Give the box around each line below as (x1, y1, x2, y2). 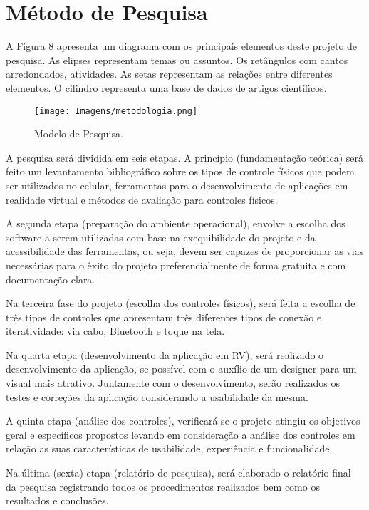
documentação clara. (6, 271, 95, 286)
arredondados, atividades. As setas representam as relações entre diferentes (6, 66, 333, 81)
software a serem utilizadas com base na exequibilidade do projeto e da (6, 229, 316, 244)
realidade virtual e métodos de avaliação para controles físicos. (6, 192, 278, 207)
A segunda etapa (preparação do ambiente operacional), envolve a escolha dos (6, 216, 345, 231)
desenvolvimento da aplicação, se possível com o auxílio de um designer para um (6, 361, 357, 376)
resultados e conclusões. (6, 493, 109, 508)
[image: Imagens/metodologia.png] (34, 105, 198, 116)
